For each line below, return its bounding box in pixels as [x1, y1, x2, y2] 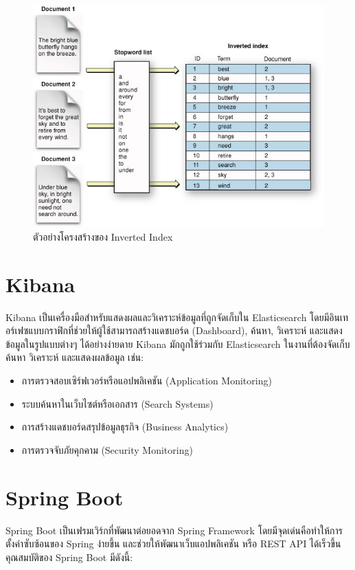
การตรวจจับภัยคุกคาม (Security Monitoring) [21, 442, 193, 457]
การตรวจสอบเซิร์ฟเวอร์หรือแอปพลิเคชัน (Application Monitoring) [21, 373, 272, 387]
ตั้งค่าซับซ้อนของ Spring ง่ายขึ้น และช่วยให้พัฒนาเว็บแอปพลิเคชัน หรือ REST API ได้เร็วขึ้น [5, 536, 341, 551]
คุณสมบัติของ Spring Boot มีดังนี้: [5, 549, 133, 564]
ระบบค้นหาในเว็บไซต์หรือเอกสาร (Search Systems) [21, 396, 214, 410]
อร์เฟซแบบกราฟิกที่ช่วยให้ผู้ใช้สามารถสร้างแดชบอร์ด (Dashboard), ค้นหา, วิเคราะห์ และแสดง [5, 323, 343, 338]
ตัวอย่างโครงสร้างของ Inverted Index [33, 229, 173, 243]
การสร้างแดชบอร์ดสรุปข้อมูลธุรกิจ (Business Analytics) [21, 419, 229, 434]
